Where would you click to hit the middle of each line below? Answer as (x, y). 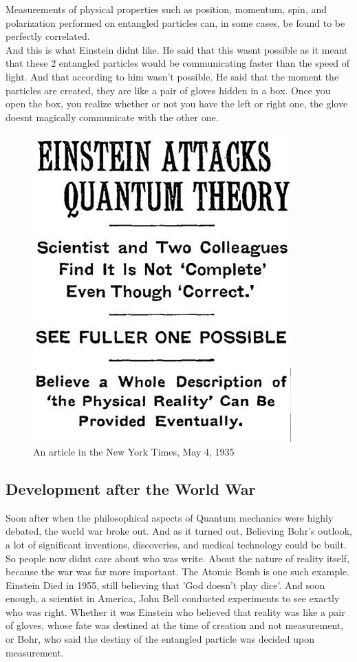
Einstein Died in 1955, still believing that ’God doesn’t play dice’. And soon (165, 585)
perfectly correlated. (48, 36)
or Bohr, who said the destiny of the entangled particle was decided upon (160, 639)
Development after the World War (131, 488)
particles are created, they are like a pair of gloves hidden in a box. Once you (168, 90)
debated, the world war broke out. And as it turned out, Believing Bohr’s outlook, (179, 531)
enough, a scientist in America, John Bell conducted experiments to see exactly (173, 598)
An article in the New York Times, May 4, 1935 (134, 451)
